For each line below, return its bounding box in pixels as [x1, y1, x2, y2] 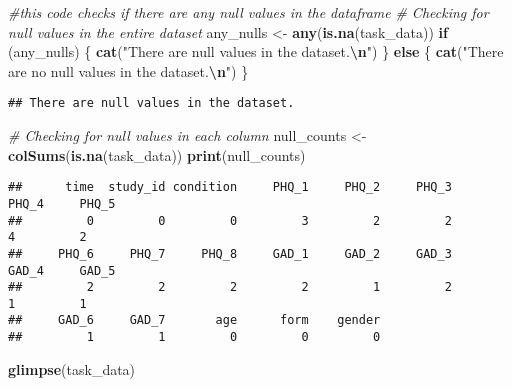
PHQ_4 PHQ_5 [8, 196, 116, 211]
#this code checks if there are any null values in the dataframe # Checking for [8, 2, 489, 22]
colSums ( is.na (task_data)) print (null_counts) [8, 144, 306, 165]
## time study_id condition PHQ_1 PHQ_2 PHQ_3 [8, 180, 452, 195]
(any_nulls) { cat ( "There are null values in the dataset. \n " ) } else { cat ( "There [8, 41, 504, 62]
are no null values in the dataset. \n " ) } [8, 60, 249, 81]
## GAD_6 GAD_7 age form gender [8, 313, 381, 328]
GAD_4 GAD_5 [8, 263, 116, 278]
